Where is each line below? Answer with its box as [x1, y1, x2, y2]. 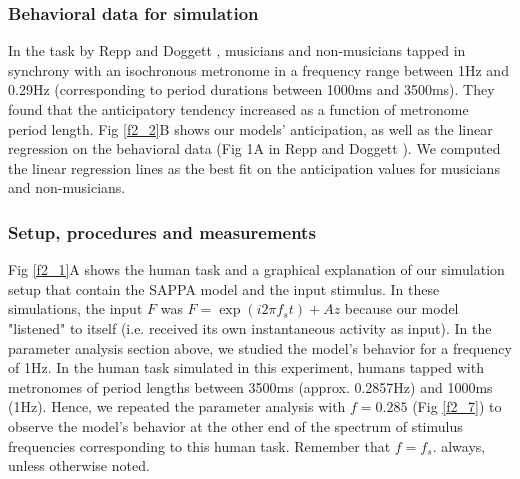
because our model [344, 298, 459, 319]
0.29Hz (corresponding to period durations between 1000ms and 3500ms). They [8, 79, 495, 100]
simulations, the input [8, 298, 143, 319]
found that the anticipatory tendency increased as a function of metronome [8, 99, 469, 119]
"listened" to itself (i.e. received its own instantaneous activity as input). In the [8, 317, 492, 338]
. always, [432, 435, 486, 456]
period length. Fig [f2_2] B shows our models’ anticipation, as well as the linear [8, 118, 493, 139]
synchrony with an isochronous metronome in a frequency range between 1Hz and [8, 59, 509, 80]
